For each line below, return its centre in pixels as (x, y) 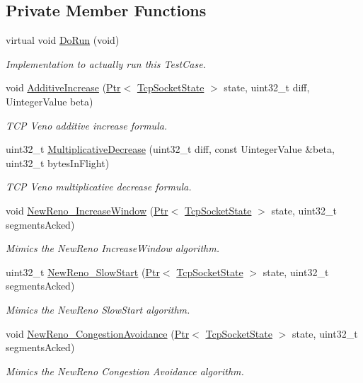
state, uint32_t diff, (267, 87)
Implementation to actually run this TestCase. (106, 63)
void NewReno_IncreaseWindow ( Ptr (87, 210)
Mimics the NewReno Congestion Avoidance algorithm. (125, 371)
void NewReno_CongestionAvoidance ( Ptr (98, 333)
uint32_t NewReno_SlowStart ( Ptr (83, 271)
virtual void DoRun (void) (63, 40)
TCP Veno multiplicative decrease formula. (99, 187)
